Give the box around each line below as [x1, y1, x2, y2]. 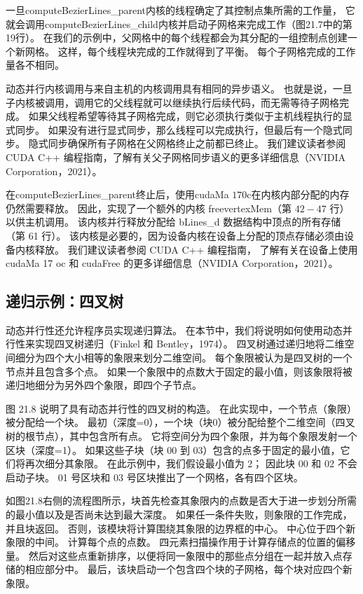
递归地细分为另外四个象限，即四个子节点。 [6, 378, 202, 392]
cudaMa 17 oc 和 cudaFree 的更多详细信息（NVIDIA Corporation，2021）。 [6, 256, 338, 270]
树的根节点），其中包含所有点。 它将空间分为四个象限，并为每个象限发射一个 [6, 429, 357, 443]
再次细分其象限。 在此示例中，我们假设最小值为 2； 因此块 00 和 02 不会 [25, 456, 357, 471]
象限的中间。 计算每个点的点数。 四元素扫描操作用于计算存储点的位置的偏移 [6, 534, 356, 549]
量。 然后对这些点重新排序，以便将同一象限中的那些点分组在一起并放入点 [6, 548, 343, 562]
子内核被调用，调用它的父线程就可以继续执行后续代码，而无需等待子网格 [6, 95, 339, 109]
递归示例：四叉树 [6, 290, 123, 312]
